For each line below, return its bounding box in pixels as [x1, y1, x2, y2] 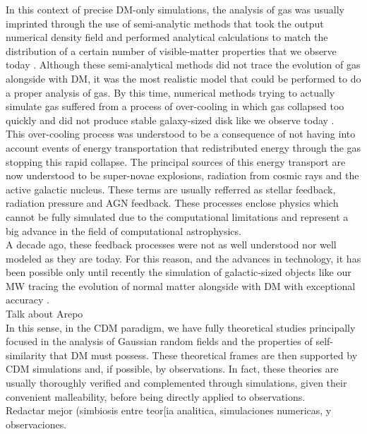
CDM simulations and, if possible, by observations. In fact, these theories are [6, 361, 339, 376]
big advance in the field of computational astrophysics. [6, 223, 241, 238]
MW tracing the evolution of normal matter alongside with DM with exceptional [6, 278, 356, 293]
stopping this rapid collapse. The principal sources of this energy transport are [6, 154, 346, 169]
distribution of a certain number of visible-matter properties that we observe [6, 43, 337, 58]
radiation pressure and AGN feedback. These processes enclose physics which [6, 195, 339, 210]
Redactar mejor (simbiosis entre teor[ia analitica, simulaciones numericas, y [6, 403, 332, 418]
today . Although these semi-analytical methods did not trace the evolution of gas [6, 57, 361, 72]
